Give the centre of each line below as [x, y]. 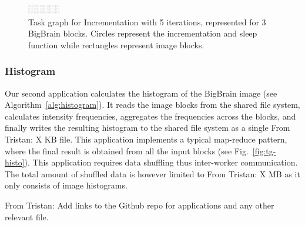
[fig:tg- [264, 150]
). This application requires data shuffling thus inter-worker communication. [161, 162]
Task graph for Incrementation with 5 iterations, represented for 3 [147, 21]
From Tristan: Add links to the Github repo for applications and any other [140, 205]
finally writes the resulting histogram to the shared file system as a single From [148, 128]
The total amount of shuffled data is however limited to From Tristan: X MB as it [152, 173]
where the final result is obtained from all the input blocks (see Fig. [127, 150]
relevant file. [27, 216]
